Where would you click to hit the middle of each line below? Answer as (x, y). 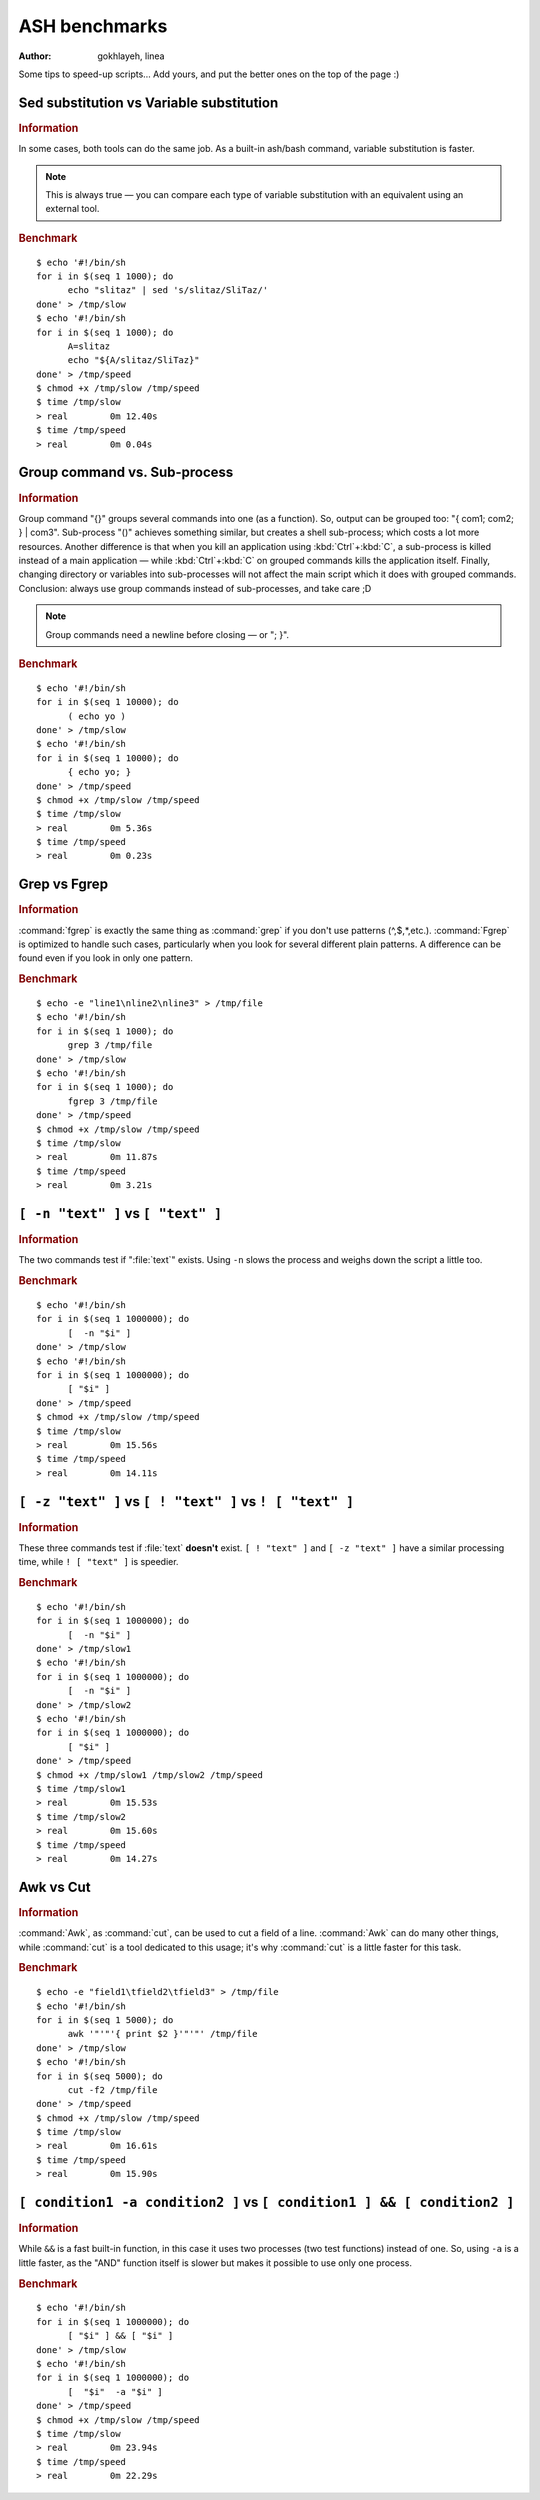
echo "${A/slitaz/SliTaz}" (133, 360)
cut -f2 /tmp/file (112, 2089)
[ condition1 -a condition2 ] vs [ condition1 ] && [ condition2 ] (266, 2202)
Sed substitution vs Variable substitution (148, 102)
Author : (35, 56)
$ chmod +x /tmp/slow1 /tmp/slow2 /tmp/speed (150, 1774)
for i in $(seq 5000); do (100, 2076)
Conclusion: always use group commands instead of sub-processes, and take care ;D (195, 588)
